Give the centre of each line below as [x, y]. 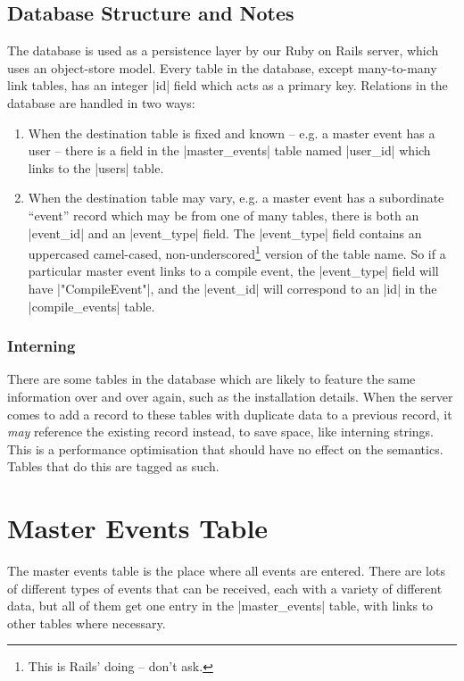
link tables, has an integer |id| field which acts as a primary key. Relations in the [228, 85]
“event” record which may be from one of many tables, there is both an [224, 215]
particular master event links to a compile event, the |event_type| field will [233, 271]
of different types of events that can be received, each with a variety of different [225, 588]
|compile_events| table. [91, 306]
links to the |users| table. [96, 167]
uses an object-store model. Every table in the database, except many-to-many [222, 67]
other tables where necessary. [87, 623]
